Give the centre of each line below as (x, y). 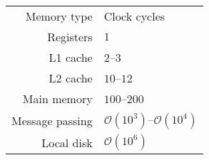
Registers (70, 37)
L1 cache (71, 57)
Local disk (67, 142)
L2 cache (71, 78)
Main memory (57, 98)
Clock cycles (134, 16)
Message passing (52, 120)
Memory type (59, 16)
